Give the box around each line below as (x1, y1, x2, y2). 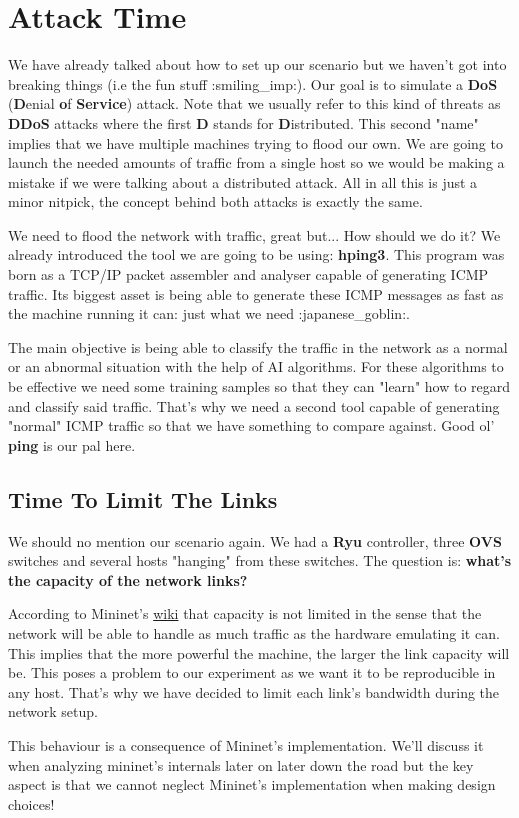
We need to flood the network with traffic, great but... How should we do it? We (8, 224, 501, 245)
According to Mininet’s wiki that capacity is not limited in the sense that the (8, 603, 482, 624)
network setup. (8, 701, 98, 722)
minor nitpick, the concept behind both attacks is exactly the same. (8, 191, 423, 212)
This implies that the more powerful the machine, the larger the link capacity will (8, 642, 510, 663)
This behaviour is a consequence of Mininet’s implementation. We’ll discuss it (8, 734, 484, 755)
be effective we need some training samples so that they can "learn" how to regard (8, 376, 511, 397)
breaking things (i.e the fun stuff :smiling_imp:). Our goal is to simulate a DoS (8, 73, 498, 94)
